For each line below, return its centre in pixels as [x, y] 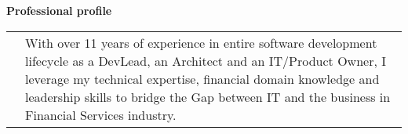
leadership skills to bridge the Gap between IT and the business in [208, 96]
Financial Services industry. [101, 114]
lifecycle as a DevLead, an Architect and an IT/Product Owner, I [206, 60]
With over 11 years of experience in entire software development [201, 42]
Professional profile [59, 10]
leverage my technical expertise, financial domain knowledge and [202, 78]
